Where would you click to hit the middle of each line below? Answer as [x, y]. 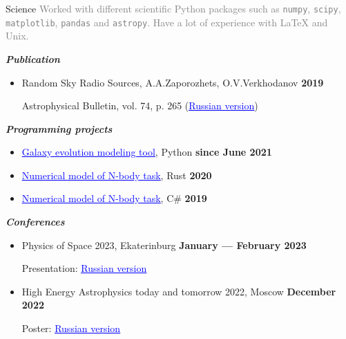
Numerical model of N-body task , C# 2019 [114, 198]
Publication [33, 58]
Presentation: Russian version [84, 268]
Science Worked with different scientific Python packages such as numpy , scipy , [173, 8]
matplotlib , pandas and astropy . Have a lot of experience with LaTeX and [167, 22]
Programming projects [59, 128]
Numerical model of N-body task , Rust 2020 [117, 175]
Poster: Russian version [71, 328]
